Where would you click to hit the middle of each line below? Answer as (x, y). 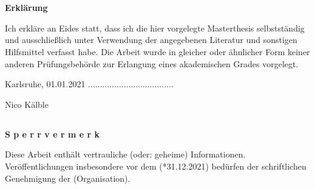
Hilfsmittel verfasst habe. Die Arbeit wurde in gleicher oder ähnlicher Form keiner (157, 51)
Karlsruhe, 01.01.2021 (45, 84)
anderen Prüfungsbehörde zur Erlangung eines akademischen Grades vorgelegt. (152, 63)
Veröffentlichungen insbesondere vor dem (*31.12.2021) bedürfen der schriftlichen (156, 166)
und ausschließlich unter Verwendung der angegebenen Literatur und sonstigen (151, 40)
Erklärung (26, 8)
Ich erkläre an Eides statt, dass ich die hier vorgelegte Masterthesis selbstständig (155, 28)
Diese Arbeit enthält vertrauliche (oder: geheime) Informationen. (125, 154)
